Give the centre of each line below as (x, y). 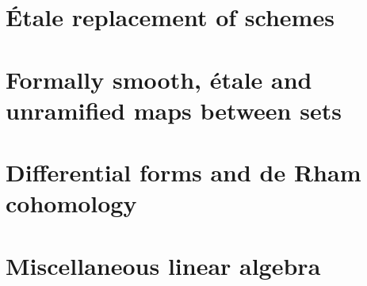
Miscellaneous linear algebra (163, 265)
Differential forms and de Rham (183, 172)
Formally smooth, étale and (159, 79)
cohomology (71, 203)
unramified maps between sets (174, 110)
